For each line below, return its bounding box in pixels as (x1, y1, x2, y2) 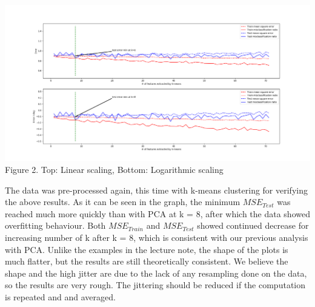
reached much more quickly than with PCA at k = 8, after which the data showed (5, 207, 310, 220)
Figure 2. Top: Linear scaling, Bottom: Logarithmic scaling (5, 163, 224, 175)
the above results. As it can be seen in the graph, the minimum (5, 195, 240, 208)
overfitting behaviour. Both (5, 219, 106, 232)
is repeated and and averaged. (5, 290, 116, 303)
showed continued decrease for (197, 219, 309, 232)
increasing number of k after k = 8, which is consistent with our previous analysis (5, 231, 308, 243)
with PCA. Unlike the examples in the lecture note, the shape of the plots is (5, 243, 288, 255)
